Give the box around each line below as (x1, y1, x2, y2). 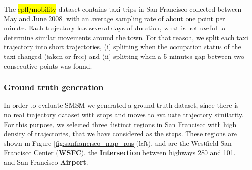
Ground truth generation (4, 81, 104, 93)
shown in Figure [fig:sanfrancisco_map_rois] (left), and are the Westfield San (4, 138, 232, 148)
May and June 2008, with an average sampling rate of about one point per (4, 13, 225, 23)
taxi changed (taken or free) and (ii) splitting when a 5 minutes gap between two (4, 51, 245, 61)
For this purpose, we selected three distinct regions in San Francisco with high (4, 119, 236, 129)
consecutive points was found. (4, 60, 92, 71)
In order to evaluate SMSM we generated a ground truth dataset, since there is (4, 100, 239, 110)
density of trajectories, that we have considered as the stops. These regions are (4, 128, 237, 139)
